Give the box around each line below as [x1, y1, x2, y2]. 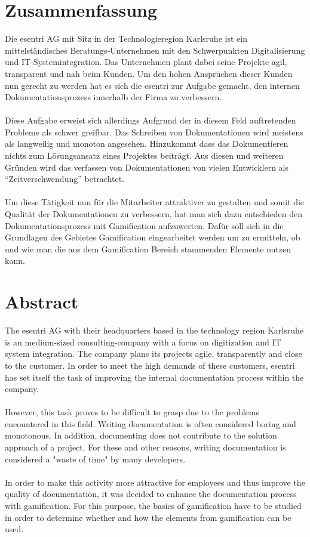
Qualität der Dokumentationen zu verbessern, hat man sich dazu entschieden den [5, 208, 303, 220]
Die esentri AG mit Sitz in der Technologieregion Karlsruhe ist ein [5, 32, 247, 45]
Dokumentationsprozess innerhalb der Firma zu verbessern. [5, 91, 222, 103]
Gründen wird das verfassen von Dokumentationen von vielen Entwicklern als [5, 161, 289, 173]
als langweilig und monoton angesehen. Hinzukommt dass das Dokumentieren [5, 137, 288, 150]
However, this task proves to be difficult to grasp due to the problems [5, 406, 259, 418]
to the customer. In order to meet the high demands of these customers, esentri [5, 359, 295, 371]
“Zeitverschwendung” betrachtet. [5, 172, 125, 185]
